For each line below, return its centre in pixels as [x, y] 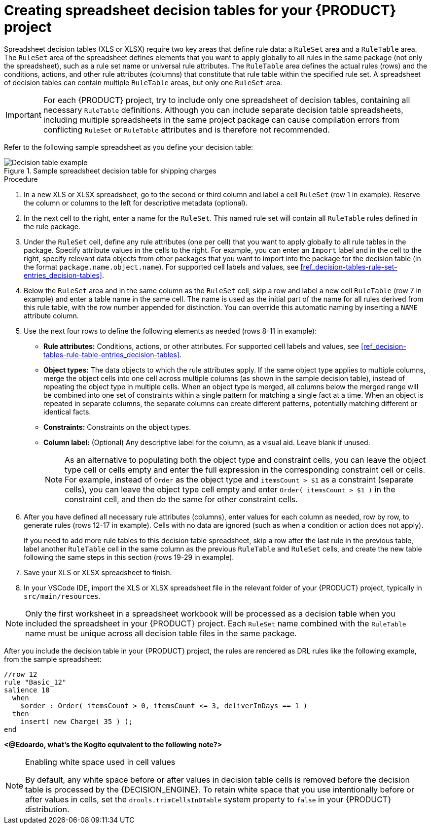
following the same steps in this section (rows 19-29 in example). [129, 557]
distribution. [47, 809]
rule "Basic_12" [35, 682]
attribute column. [51, 315]
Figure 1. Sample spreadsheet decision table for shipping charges [110, 171]
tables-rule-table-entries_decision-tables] [111, 354]
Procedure [21, 179]
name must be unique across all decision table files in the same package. [161, 633]
